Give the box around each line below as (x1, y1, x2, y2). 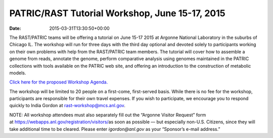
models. (9, 70, 26, 76)
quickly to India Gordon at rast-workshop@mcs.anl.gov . (9, 103, 126, 109)
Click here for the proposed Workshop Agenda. (9, 79, 108, 85)
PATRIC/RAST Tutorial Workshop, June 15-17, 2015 (9, 8, 225, 19)
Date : (9, 25, 21, 31)
